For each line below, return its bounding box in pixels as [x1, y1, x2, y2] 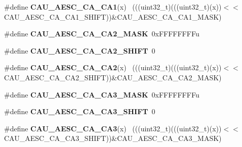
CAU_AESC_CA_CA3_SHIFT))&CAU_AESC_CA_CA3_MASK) [4, 133, 222, 143]
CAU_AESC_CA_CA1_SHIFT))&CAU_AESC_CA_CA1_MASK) [4, 11, 222, 22]
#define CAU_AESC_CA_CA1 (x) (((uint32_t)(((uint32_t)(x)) [4, 2, 222, 12]
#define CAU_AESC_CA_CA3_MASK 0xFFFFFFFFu [4, 89, 199, 100]
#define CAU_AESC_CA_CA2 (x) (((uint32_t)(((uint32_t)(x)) [4, 62, 222, 73]
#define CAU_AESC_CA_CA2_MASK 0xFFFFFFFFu [4, 28, 199, 39]
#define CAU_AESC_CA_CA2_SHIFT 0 [4, 45, 155, 56]
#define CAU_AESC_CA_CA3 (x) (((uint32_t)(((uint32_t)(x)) [4, 123, 222, 133]
